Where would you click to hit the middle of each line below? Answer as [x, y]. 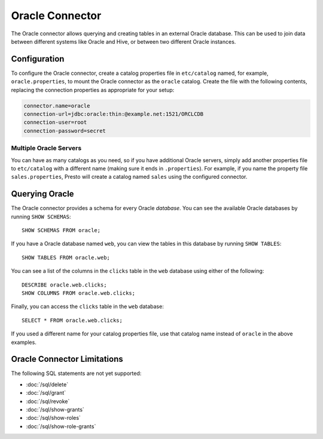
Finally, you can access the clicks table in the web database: [87, 307]
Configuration [38, 59]
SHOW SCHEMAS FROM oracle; [61, 230]
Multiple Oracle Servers [46, 148]
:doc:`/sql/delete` [47, 384]
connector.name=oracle [57, 106]
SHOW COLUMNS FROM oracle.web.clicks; [79, 293]
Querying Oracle [42, 194]
